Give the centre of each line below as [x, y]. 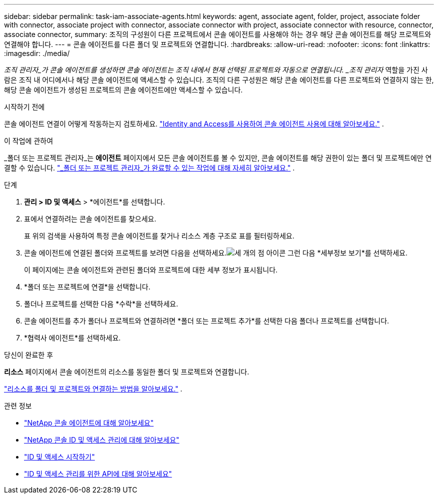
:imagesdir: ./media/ [37, 53]
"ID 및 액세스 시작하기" [59, 457]
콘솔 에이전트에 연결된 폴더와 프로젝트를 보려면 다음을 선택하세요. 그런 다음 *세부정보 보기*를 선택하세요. [216, 253]
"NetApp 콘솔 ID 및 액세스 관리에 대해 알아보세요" [102, 440]
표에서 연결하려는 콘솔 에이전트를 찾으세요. [90, 219]
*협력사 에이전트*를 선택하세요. [72, 338]
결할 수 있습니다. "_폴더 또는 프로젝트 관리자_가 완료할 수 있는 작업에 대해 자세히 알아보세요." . [149, 168]
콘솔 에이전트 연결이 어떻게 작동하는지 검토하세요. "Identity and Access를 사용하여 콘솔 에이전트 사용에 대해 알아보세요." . [194, 124]
